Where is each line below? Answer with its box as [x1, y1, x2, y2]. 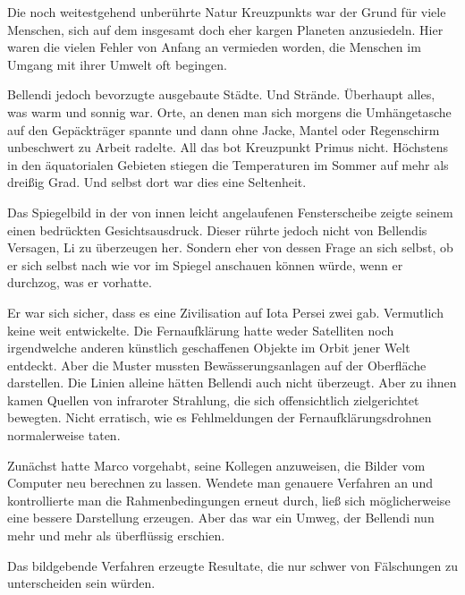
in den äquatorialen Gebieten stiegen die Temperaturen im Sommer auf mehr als [7, 155, 449, 174]
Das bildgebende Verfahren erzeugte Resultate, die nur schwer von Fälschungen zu [7, 556, 458, 574]
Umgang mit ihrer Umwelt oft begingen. [7, 55, 227, 73]
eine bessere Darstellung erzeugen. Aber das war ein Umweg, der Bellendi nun [7, 508, 435, 527]
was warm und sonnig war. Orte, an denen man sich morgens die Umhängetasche [7, 102, 452, 121]
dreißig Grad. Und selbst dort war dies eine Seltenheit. [7, 173, 307, 191]
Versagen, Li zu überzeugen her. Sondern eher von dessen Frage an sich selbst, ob [7, 238, 453, 257]
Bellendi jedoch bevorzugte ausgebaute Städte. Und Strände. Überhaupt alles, [7, 85, 435, 104]
